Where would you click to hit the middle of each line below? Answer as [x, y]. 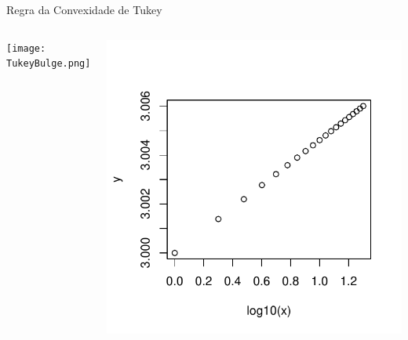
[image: [26, 48]
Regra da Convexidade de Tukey [84, 9]
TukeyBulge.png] [49, 64]
